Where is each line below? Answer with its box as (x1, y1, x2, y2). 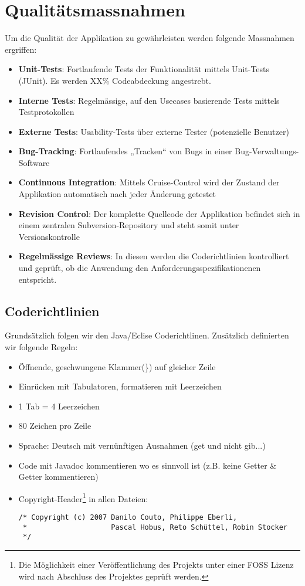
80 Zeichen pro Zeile (18, 419, 91, 432)
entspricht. (18, 273, 57, 285)
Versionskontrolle (18, 230, 80, 242)
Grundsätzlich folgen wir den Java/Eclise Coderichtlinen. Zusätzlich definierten (5, 329, 289, 341)
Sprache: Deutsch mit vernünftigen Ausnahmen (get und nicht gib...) (18, 439, 266, 451)
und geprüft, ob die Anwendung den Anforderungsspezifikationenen (18, 262, 261, 274)
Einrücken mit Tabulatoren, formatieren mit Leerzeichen (18, 380, 222, 392)
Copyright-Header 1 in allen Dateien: (18, 490, 148, 504)
